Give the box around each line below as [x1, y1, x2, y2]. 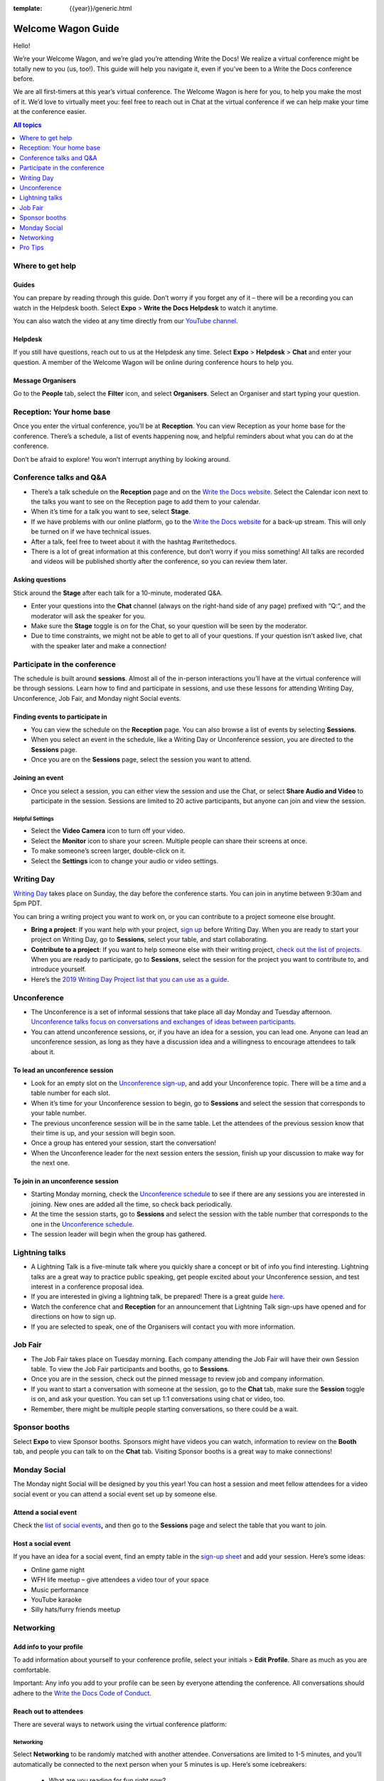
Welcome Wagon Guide [13, 22, 120, 35]
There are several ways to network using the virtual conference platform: [13, 1720, 227, 1728]
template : [13, 4, 43, 12]
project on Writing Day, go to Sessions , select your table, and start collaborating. [31, 935, 268, 944]
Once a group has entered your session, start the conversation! [31, 1138, 216, 1147]
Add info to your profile [13, 1642, 83, 1651]
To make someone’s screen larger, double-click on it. [31, 846, 186, 855]
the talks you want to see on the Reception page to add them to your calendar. [31, 497, 261, 506]
